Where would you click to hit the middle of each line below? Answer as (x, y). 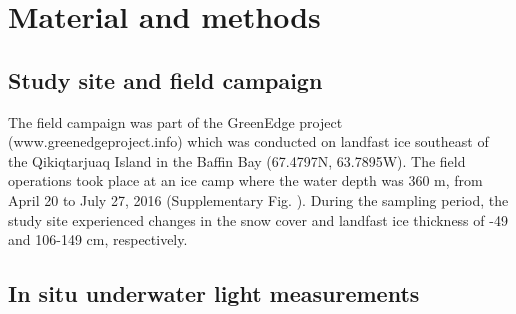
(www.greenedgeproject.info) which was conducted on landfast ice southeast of (248, 141)
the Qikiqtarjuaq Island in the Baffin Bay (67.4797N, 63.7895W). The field (237, 160)
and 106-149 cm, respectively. (98, 239)
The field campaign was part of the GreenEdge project (175, 121)
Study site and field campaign (165, 79)
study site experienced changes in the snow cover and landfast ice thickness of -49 (258, 219)
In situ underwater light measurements (214, 293)
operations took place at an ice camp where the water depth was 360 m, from (245, 180)
